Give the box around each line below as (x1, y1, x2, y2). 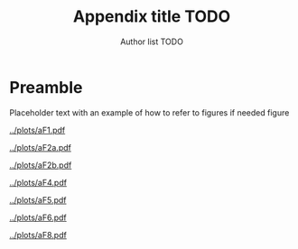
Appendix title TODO (72, 6, 231, 27)
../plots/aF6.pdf (9, 212, 68, 223)
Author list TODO (120, 36, 183, 47)
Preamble (9, 77, 83, 97)
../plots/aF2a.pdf (9, 142, 72, 152)
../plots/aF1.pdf (9, 124, 66, 135)
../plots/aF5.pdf (9, 194, 67, 205)
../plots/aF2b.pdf (9, 160, 72, 171)
